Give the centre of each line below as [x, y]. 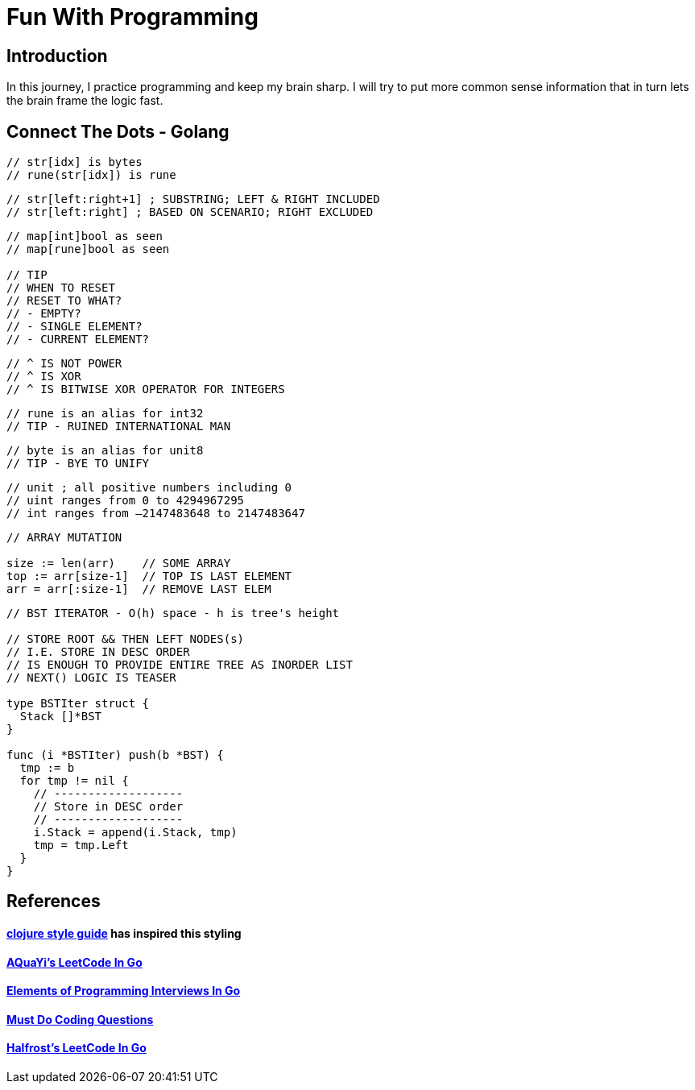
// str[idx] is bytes [74, 162]
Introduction [57, 56]
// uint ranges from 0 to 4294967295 [126, 501]
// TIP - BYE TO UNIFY [78, 464]
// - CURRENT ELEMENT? [78, 340]
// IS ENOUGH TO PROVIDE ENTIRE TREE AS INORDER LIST [180, 665]
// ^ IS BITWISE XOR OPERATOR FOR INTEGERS [146, 390]
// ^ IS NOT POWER [64, 364]
